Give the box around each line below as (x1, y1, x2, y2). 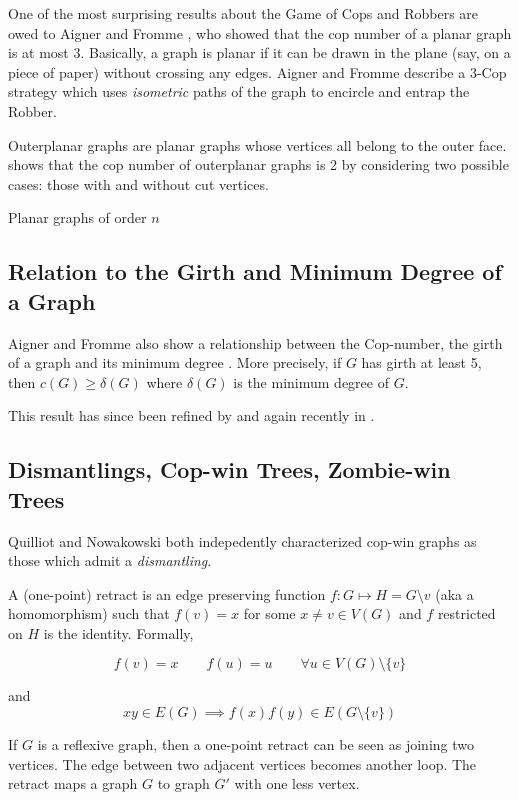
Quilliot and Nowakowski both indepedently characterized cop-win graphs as (8, 530, 477, 551)
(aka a (435, 583, 474, 604)
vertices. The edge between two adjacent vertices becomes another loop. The (8, 753, 477, 774)
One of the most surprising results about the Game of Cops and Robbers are (8, 3, 479, 23)
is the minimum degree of (233, 371, 389, 392)
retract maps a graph (8, 773, 138, 794)
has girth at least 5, (361, 352, 482, 373)
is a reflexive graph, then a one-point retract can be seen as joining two (37, 734, 474, 755)
